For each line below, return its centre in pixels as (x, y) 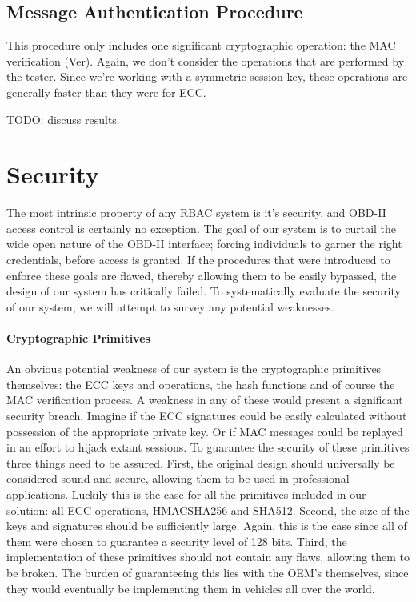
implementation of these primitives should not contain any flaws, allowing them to (208, 557)
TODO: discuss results (62, 119)
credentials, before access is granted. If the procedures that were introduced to (198, 260)
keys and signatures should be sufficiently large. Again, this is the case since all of (207, 526)
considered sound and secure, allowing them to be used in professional (178, 478)
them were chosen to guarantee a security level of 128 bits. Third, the (177, 541)
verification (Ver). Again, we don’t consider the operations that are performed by (206, 60)
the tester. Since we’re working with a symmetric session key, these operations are (207, 76)
